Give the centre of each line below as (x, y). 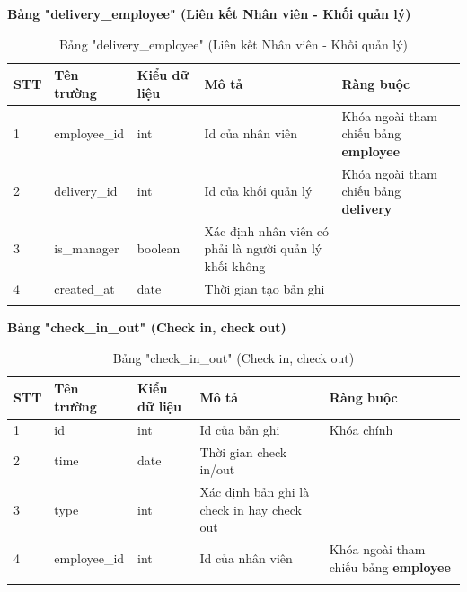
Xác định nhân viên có (267, 230)
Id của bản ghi (240, 429)
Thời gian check (243, 451)
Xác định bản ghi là (255, 491)
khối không (235, 265)
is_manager (87, 248)
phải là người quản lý (263, 248)
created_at (84, 288)
